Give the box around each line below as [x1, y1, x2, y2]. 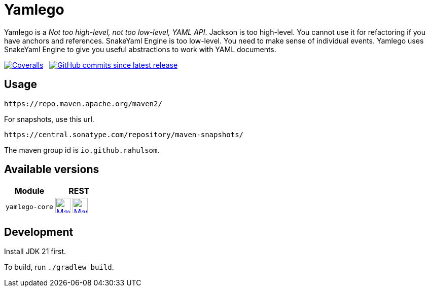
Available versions [4, 163, 99, 176]
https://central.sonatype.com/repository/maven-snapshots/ [4, 130, 244, 139]
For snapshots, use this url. [4, 114, 94, 123]
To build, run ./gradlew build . [4, 263, 114, 272]
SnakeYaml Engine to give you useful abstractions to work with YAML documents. [4, 45, 276, 54]
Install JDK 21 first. [4, 247, 66, 256]
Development [4, 225, 74, 238]
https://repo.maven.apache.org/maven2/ [4, 99, 162, 108]
